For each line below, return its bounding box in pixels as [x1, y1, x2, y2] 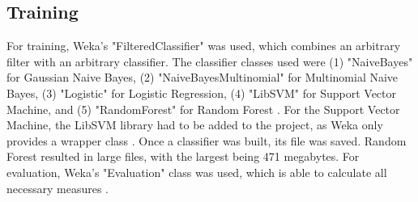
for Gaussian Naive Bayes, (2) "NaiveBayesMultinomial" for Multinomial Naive [6, 69, 399, 86]
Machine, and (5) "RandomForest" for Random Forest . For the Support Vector [6, 100, 400, 117]
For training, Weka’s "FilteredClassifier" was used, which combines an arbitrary [6, 37, 401, 54]
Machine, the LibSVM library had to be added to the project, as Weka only [6, 116, 383, 133]
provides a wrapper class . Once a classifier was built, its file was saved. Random [6, 132, 407, 149]
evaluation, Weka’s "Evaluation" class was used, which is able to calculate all [6, 163, 387, 180]
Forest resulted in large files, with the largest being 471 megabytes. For [6, 148, 360, 165]
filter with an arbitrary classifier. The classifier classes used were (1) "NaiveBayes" [6, 53, 413, 69]
